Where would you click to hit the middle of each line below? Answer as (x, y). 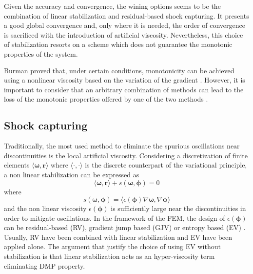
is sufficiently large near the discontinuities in (178, 208)
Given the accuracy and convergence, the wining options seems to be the (112, 6)
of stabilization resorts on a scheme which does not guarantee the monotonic (118, 44)
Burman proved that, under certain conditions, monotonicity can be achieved (119, 70)
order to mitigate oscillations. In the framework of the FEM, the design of (115, 218)
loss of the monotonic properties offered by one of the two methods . (106, 99)
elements (17, 165)
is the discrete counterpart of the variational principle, (166, 165)
